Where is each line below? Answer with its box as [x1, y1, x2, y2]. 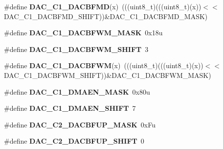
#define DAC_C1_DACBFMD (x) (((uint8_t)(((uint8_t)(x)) [4, 1, 201, 11]
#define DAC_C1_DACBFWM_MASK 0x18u [4, 27, 163, 38]
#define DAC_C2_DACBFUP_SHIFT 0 [4, 136, 144, 146]
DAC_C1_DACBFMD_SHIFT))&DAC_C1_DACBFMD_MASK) [4, 11, 208, 21]
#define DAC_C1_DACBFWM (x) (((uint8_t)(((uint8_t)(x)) [4, 60, 203, 71]
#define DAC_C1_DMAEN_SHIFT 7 [4, 103, 136, 113]
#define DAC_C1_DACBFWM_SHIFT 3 [4, 44, 149, 54]
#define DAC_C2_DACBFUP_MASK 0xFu [4, 119, 156, 129]
